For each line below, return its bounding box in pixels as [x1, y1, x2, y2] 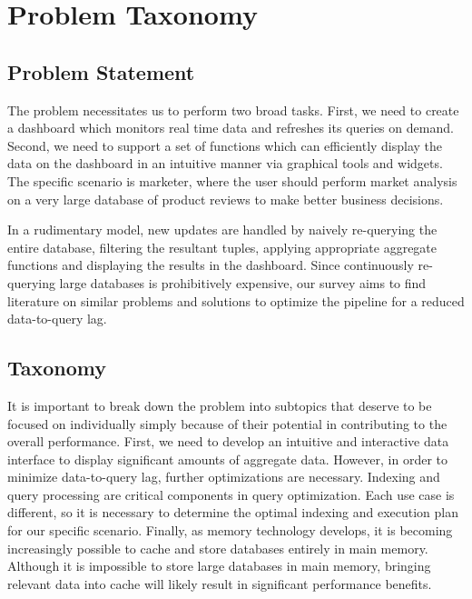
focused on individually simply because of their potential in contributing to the [7, 414, 447, 433]
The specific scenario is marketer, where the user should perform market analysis [7, 171, 457, 190]
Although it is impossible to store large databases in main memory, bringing [7, 556, 431, 575]
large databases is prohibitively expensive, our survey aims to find [59, 273, 427, 292]
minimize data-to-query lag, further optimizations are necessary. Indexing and [7, 467, 440, 486]
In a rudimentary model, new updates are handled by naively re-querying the [7, 220, 438, 239]
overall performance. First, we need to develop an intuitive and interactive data [7, 432, 449, 451]
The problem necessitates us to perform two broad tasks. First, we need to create [7, 100, 459, 119]
